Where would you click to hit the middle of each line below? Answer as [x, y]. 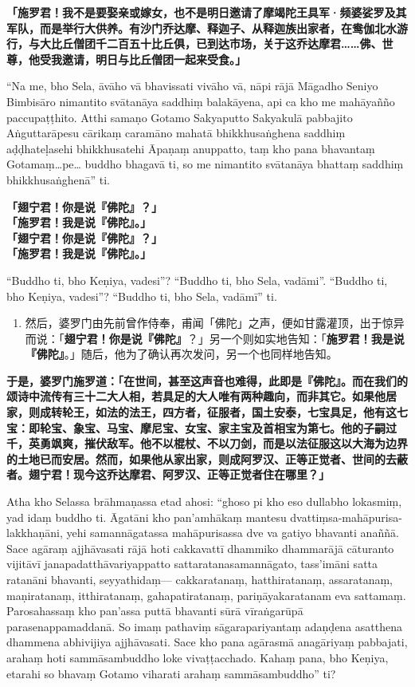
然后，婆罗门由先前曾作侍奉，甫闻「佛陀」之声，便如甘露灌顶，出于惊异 [215, 323]
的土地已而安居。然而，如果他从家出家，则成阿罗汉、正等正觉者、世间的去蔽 [207, 458]
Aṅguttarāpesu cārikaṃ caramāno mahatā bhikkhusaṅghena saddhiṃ [176, 133]
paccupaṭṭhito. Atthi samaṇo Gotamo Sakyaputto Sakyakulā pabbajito [180, 117]
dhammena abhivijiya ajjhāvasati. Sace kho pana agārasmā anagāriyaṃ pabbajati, [207, 642]
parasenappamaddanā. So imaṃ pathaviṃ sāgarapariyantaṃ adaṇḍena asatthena [205, 626]
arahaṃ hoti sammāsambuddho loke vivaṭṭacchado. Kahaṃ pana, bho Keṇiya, [198, 657]
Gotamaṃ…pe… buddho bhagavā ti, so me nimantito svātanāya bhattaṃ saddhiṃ [205, 164]
